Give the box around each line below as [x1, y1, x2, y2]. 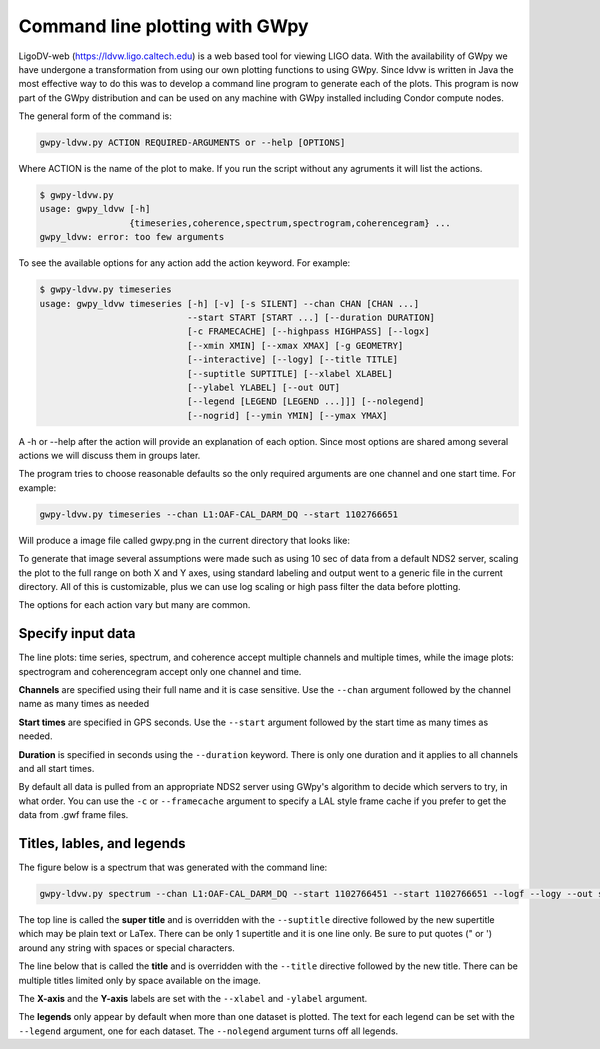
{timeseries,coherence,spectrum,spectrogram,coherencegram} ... [128, 217, 452, 229]
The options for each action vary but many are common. [18, 599, 251, 611]
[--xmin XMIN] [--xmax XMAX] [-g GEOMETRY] [186, 340, 404, 351]
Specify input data [18, 625, 136, 642]
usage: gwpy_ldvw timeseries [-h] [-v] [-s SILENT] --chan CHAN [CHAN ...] [39, 298, 420, 309]
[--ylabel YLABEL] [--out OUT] [186, 381, 341, 393]
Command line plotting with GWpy [18, 15, 309, 37]
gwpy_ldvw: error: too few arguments [39, 231, 225, 243]
